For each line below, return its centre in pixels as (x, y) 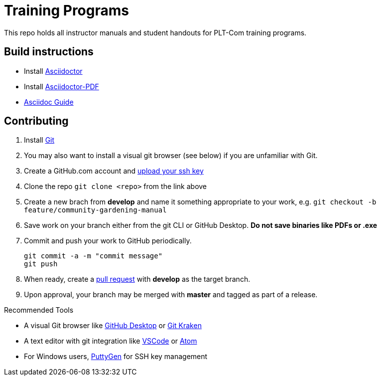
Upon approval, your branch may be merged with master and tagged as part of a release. (171, 295)
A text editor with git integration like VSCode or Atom (111, 341)
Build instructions (49, 52)
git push (41, 264)
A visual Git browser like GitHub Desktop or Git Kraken (113, 326)
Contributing (36, 121)
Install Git (39, 140)
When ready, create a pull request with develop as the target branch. (137, 279)
